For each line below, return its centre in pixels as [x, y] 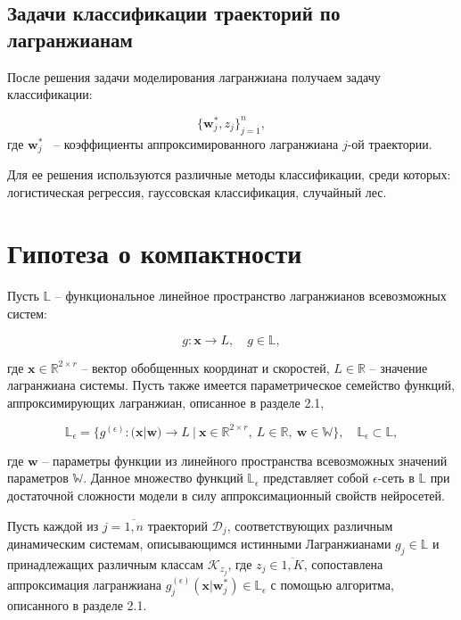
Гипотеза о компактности [155, 253]
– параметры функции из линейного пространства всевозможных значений [245, 460]
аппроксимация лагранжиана [84, 585]
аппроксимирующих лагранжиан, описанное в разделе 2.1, [166, 402]
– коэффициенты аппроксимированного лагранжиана [196, 143]
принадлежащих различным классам [106, 563]
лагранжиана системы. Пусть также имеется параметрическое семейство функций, [231, 385]
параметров [38, 478]
